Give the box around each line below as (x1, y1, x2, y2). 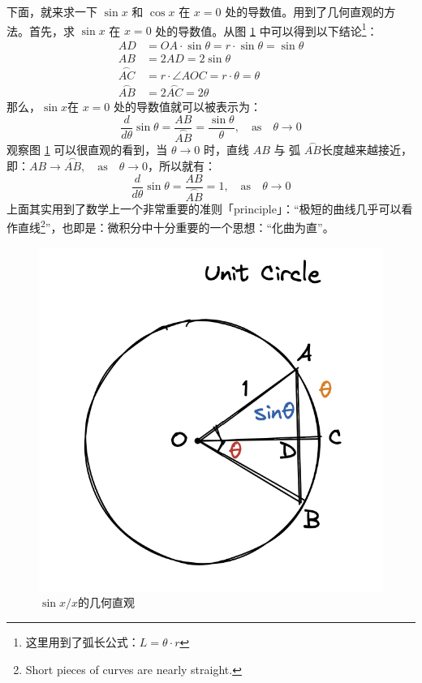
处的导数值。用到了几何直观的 (225, 3, 385, 19)
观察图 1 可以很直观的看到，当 (6, 141, 168, 158)
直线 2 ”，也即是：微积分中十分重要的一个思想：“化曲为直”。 (17, 217, 334, 236)
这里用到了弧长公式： (25, 633, 140, 650)
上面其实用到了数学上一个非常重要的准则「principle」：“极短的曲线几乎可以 (6, 200, 402, 217)
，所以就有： (148, 157, 217, 174)
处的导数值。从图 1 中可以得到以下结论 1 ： (155, 19, 378, 39)
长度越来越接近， (321, 141, 412, 158)
